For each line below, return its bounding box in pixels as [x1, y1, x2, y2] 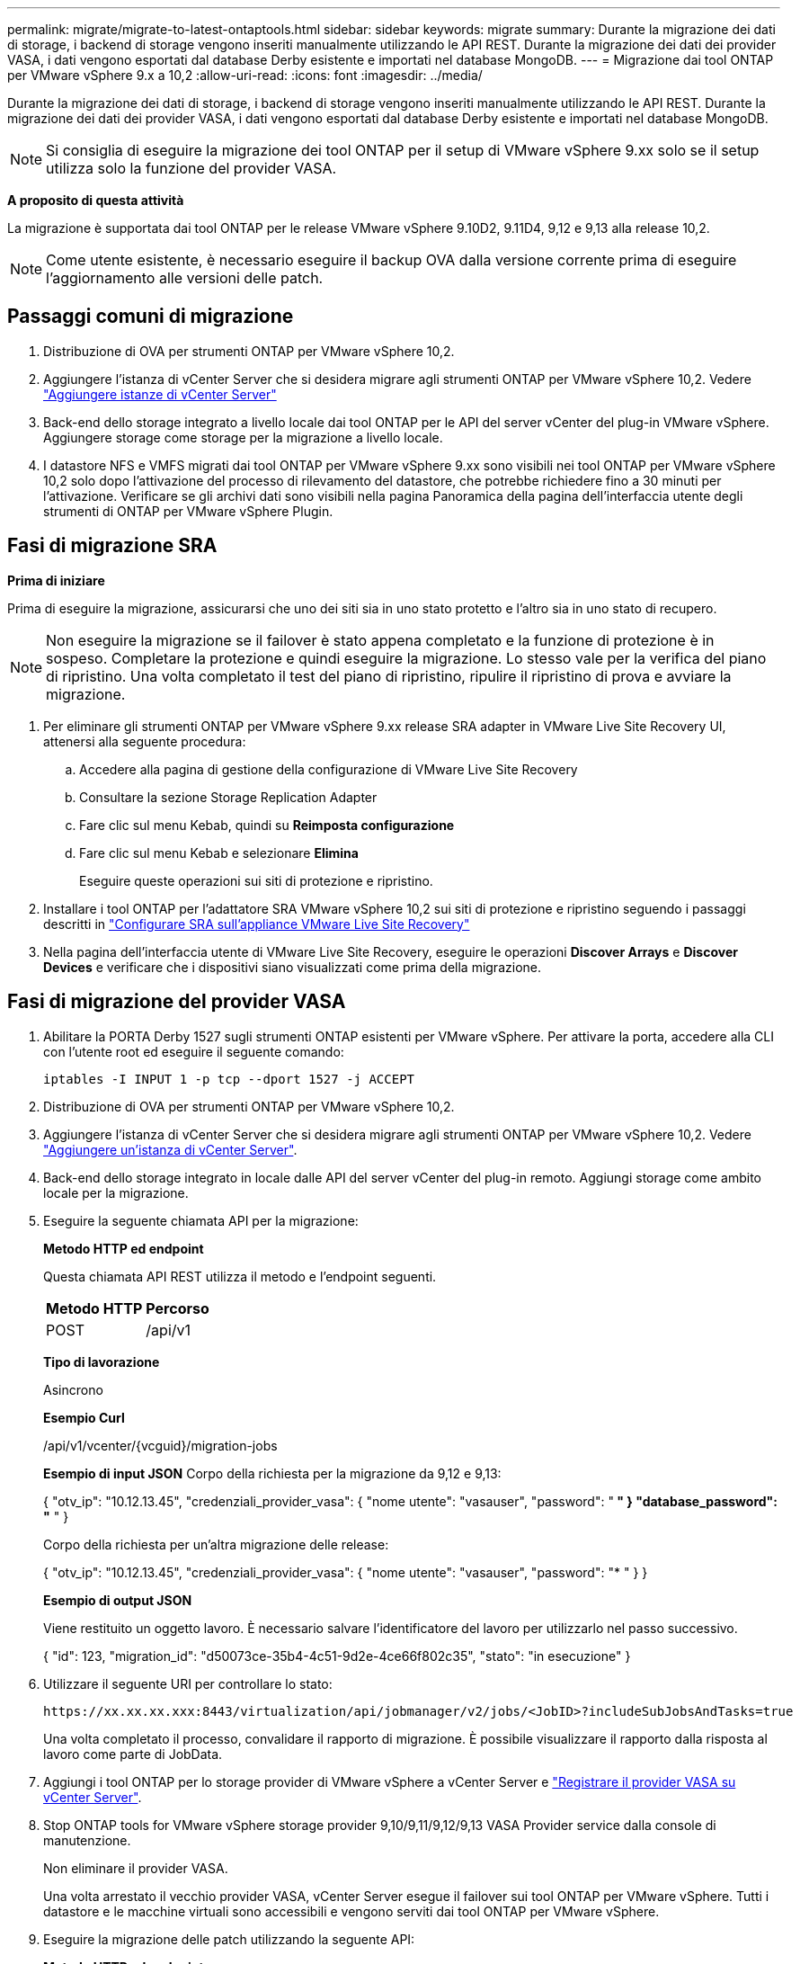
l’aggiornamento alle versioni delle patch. [46, 269, 324, 287]
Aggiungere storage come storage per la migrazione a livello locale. [43, 429, 443, 445]
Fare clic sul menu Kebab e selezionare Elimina [79, 844, 359, 861]
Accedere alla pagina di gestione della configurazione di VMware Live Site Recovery [79, 761, 578, 777]
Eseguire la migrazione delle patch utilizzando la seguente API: [43, 1931, 415, 1947]
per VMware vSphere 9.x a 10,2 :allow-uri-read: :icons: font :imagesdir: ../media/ [7, 67, 483, 83]
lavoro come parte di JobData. [43, 1745, 223, 1762]
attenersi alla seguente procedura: [43, 733, 246, 749]
